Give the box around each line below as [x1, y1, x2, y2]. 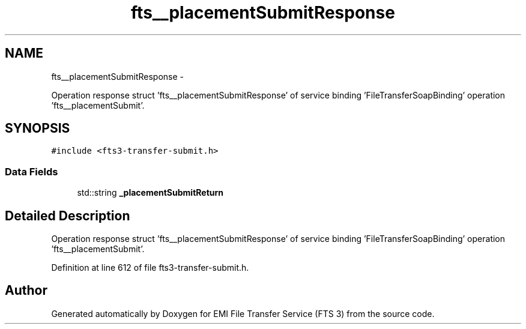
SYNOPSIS [5, 121, 70, 136]
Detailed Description [5, 208, 130, 223]
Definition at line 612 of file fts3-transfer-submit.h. [51, 262, 249, 273]
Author [5, 283, 47, 298]
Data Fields [5, 165, 58, 178]
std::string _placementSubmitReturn [77, 187, 224, 198]
